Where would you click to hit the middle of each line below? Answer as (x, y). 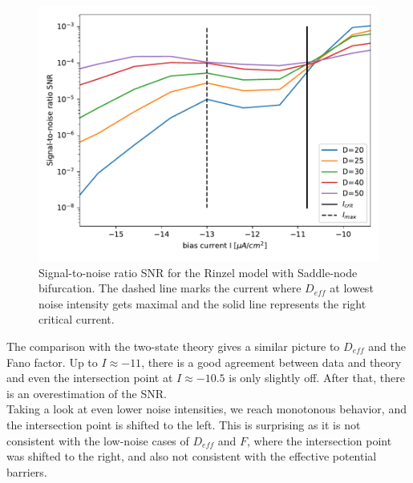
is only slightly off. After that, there (317, 378)
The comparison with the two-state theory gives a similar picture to (173, 346)
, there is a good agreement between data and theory (271, 362)
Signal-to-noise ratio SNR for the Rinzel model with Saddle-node (198, 272)
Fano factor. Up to (52, 362)
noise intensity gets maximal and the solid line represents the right (202, 303)
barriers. (27, 471)
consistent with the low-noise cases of (98, 440)
